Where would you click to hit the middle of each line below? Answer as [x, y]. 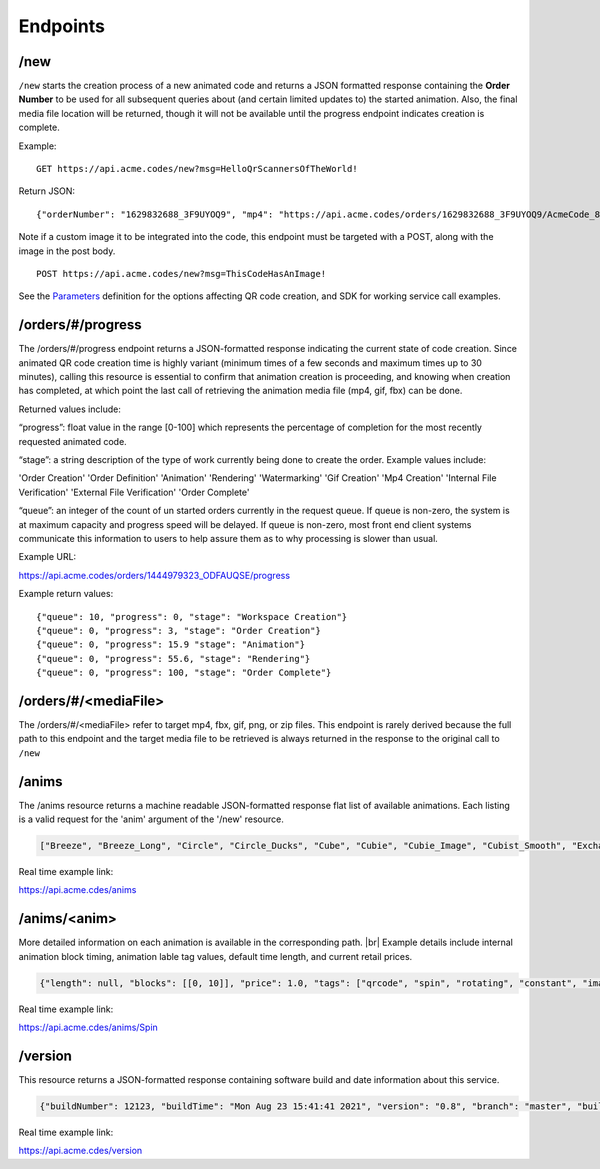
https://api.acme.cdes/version [80, 1151]
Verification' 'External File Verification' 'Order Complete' [134, 492]
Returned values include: [70, 409]
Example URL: [47, 557]
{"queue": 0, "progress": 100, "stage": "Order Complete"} [184, 673]
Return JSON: [46, 191]
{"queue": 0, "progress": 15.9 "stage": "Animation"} [170, 644]
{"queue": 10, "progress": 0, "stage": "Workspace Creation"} [192, 616]
